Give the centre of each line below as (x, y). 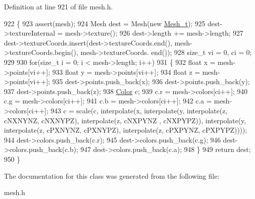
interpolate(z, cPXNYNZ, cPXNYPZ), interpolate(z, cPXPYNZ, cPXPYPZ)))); (126, 130)
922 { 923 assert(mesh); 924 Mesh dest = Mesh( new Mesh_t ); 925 (105, 23)
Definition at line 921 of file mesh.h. (58, 6)
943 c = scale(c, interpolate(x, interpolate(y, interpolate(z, (139, 110)
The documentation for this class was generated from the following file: (112, 175)
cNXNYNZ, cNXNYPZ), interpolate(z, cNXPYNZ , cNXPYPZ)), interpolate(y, (125, 120)
